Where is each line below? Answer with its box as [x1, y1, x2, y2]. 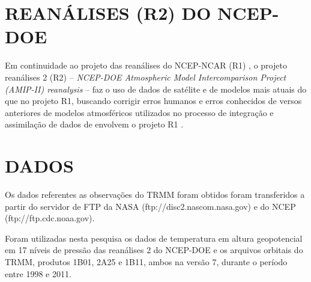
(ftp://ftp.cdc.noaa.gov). [5, 212, 95, 224]
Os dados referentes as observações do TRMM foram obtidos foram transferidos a [5, 188, 305, 200]
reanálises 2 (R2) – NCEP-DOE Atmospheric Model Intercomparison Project [5, 70, 286, 83]
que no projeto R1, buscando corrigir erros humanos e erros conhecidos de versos [5, 94, 302, 107]
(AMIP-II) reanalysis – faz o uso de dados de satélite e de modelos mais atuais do [5, 82, 307, 95]
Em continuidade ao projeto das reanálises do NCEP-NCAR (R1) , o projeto [5, 59, 287, 72]
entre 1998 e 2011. [5, 267, 71, 280]
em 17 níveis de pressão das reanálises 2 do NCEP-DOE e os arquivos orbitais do [5, 244, 303, 256]
